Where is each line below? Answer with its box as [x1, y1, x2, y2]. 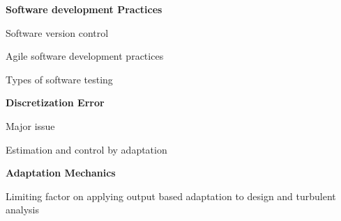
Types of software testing [6, 72, 113, 86]
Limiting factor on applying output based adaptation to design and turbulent [6, 188, 336, 203]
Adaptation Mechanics [6, 165, 116, 180]
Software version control [6, 25, 109, 40]
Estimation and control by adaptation [6, 142, 167, 156]
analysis [6, 202, 39, 217]
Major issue [6, 118, 55, 133]
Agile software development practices [6, 49, 164, 63]
